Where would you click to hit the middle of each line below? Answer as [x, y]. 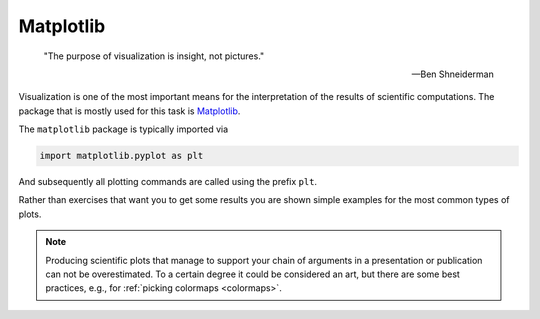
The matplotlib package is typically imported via [123, 129]
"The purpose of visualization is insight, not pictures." [154, 56]
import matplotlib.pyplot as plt [121, 156]
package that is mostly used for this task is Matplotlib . [129, 111]
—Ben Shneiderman [452, 74]
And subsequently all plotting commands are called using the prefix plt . [168, 182]
